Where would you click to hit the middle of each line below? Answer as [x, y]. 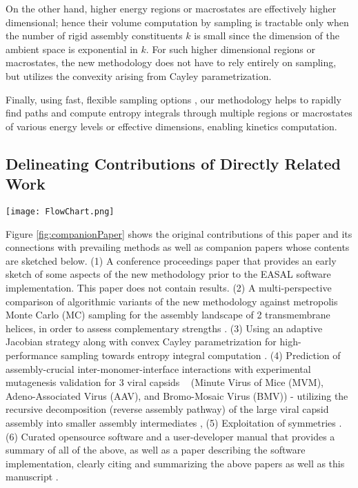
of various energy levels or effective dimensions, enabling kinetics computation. [171, 126]
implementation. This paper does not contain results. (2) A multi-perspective [169, 287]
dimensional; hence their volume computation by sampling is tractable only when [177, 22]
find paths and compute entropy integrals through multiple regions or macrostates [179, 113]
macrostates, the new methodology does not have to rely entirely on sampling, [171, 62]
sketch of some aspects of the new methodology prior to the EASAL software [168, 274]
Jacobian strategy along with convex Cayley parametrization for [141, 342]
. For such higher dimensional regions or [231, 49]
